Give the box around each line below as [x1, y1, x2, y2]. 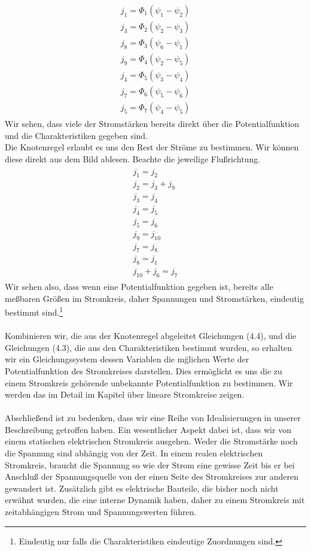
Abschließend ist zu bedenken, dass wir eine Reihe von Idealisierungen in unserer [5, 411, 301, 424]
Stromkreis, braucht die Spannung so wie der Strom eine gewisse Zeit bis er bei [5, 458, 295, 471]
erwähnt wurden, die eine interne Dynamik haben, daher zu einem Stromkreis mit [5, 494, 305, 506]
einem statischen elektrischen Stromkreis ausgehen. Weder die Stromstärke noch [5, 435, 298, 447]
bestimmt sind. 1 [5, 304, 63, 318]
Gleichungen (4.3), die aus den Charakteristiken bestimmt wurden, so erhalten [5, 341, 292, 353]
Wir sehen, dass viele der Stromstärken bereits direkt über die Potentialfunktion [5, 117, 300, 130]
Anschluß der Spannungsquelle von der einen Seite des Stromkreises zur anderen [5, 470, 299, 483]
